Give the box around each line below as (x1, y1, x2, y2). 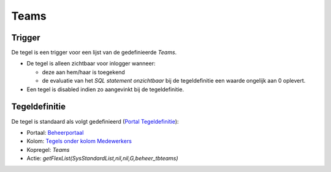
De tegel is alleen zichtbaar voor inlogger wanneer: (26, 60, 156, 67)
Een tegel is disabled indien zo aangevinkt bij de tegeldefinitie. (26, 86, 184, 93)
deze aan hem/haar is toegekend (42, 68, 125, 76)
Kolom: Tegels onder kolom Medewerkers (26, 138, 132, 145)
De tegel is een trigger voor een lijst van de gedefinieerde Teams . (11, 49, 177, 56)
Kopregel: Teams (26, 146, 70, 153)
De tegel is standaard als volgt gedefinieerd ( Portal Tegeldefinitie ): (11, 118, 179, 125)
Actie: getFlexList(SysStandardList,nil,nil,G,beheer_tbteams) (26, 155, 178, 162)
